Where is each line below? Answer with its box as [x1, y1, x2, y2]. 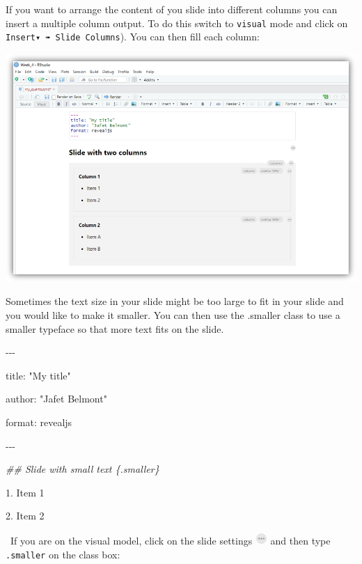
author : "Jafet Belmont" [6, 391, 107, 406]
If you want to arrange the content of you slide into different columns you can [6, 2, 338, 16]
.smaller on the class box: [6, 547, 120, 561]
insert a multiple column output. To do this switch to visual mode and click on [6, 15, 348, 30]
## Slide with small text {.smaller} [6, 462, 159, 476]
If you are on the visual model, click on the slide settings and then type [10, 533, 331, 547]
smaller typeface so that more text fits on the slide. [6, 321, 224, 336]
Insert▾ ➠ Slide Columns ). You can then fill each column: [6, 29, 260, 44]
